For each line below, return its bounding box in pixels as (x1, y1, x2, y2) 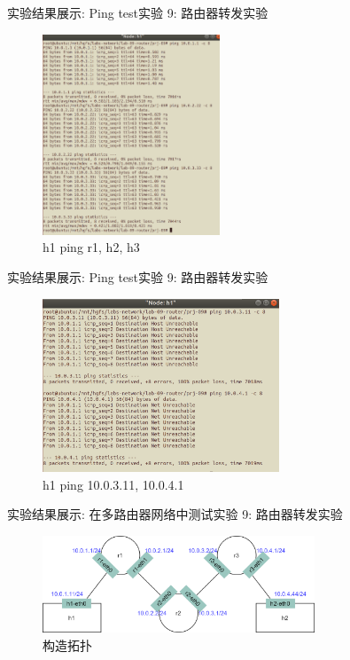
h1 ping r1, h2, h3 (43, 238, 140, 256)
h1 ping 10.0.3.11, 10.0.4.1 (43, 475, 184, 493)
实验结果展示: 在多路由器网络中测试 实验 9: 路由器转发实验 (7, 505, 343, 523)
